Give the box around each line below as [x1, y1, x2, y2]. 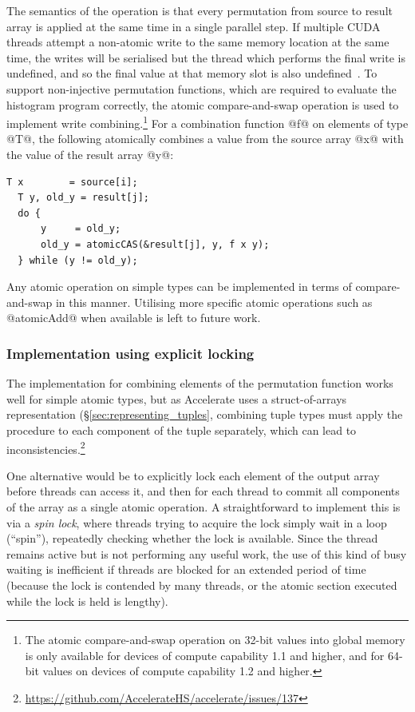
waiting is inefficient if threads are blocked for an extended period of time [6, 561, 366, 578]
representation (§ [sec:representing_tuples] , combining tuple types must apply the [6, 406, 403, 423]
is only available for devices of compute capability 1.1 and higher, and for [25, 646, 385, 663]
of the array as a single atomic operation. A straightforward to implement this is [6, 498, 401, 515]
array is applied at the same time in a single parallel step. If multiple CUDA [6, 18, 381, 34]
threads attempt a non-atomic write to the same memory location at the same [6, 34, 389, 50]
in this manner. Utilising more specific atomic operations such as [55, 293, 373, 310]
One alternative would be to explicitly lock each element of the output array [6, 467, 380, 483]
